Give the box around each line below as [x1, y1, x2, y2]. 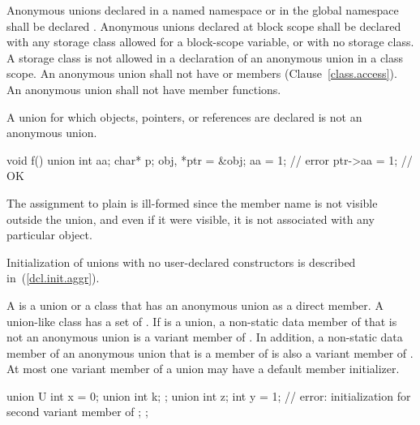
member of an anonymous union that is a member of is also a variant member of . [6, 344, 414, 361]
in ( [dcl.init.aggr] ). [6, 269, 100, 286]
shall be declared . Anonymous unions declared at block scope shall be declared [6, 17, 401, 34]
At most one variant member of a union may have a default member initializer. [6, 360, 400, 377]
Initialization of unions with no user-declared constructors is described [6, 253, 356, 270]
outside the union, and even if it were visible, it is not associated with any [6, 210, 375, 227]
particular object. [6, 226, 92, 243]
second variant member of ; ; [6, 403, 148, 420]
